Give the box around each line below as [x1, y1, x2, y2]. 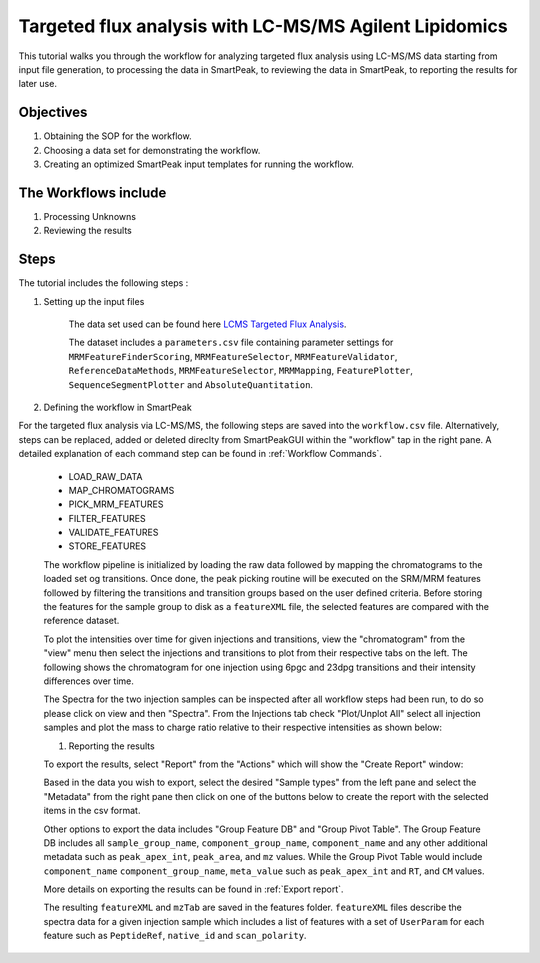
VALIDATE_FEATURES [68, 526, 159, 539]
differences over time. [43, 675, 135, 687]
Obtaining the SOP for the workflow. [43, 130, 192, 142]
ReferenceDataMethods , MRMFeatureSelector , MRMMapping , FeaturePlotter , [68, 365, 414, 377]
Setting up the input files [43, 295, 145, 307]
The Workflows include [18, 184, 167, 201]
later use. [18, 78, 57, 90]
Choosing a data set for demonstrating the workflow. [43, 144, 261, 156]
